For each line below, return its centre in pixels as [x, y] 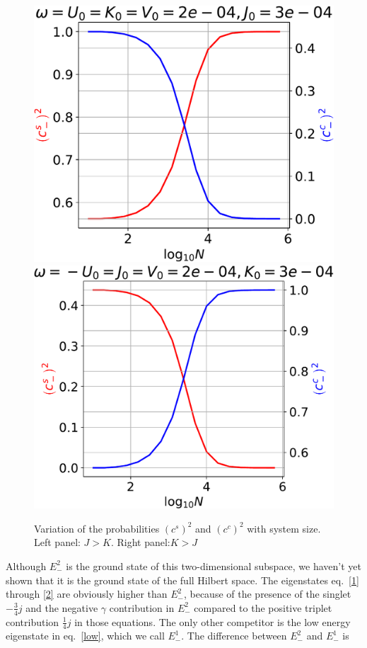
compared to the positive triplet [263, 607]
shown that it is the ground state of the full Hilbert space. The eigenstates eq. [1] [182, 580]
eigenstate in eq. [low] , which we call [85, 636]
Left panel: [57, 542]
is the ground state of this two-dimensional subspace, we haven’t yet [214, 565]
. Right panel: [140, 542]
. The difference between [234, 636]
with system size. [284, 528]
